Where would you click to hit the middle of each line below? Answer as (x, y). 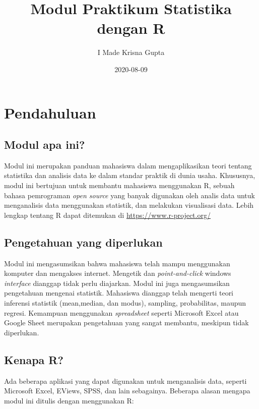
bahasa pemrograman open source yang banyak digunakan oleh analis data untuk (129, 195)
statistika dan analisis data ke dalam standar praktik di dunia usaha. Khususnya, (130, 175)
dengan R (131, 28)
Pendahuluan (50, 112)
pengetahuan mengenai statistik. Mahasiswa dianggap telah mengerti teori (119, 293)
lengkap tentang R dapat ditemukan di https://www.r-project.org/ (107, 215)
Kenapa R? (34, 359)
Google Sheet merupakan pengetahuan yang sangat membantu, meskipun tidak (126, 323)
